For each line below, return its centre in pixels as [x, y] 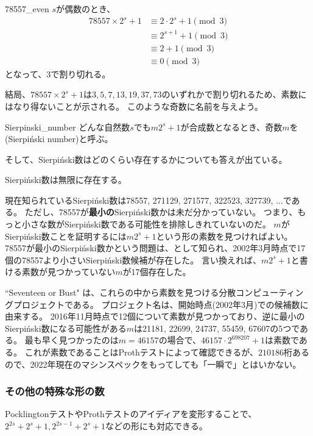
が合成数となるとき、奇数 [231, 127]
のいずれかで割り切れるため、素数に [234, 94]
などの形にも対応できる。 [156, 426]
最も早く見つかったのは [72, 340]
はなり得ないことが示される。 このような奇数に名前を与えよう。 [134, 106]
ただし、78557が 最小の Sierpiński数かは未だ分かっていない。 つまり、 [161, 212]
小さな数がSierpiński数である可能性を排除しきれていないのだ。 [146, 224]
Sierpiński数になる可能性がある [66, 328]
